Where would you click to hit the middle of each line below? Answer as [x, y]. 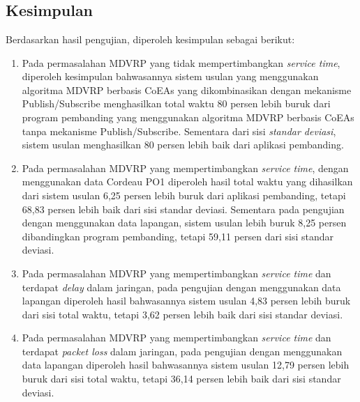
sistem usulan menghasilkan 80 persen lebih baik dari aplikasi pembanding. [183, 145]
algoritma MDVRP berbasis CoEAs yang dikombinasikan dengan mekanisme [187, 90]
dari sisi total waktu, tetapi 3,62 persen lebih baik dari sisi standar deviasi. [182, 314]
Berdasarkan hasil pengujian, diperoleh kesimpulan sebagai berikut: [150, 39]
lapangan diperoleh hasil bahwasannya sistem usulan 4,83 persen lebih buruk [186, 301]
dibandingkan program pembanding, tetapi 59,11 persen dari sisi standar [178, 236]
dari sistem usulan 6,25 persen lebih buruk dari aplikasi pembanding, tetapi [184, 195]
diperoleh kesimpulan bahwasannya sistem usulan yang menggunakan [170, 76]
